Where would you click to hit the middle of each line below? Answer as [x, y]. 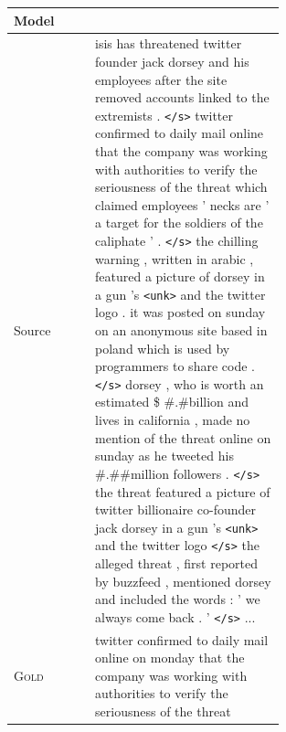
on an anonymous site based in [181, 330]
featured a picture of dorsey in [180, 276]
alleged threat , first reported [177, 563]
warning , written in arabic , [175, 258]
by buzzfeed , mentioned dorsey [183, 581]
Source [32, 330]
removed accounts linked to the [182, 97]
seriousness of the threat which [181, 187]
